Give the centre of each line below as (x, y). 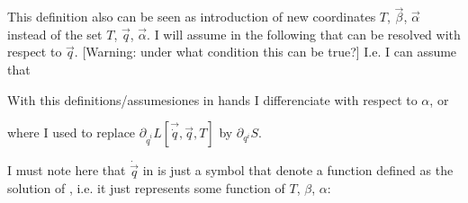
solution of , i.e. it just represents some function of (146, 188)
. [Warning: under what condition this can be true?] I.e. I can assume (265, 52)
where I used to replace (72, 132)
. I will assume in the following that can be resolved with (304, 34)
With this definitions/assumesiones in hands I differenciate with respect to (212, 99)
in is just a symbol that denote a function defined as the (298, 170)
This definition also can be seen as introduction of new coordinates (192, 17)
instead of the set (55, 34)
